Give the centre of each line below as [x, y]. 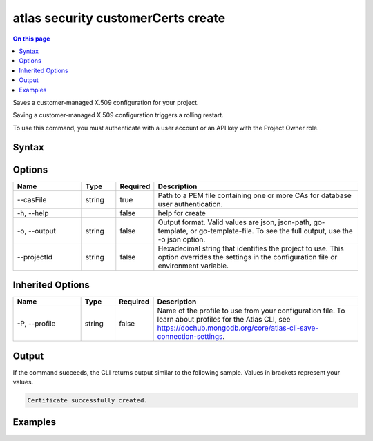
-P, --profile [36, 324]
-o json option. [182, 239]
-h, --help [33, 213]
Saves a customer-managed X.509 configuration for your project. [106, 102]
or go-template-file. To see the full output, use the [272, 231]
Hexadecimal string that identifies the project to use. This [251, 248]
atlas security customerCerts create [119, 18]
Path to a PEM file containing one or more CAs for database [255, 195]
